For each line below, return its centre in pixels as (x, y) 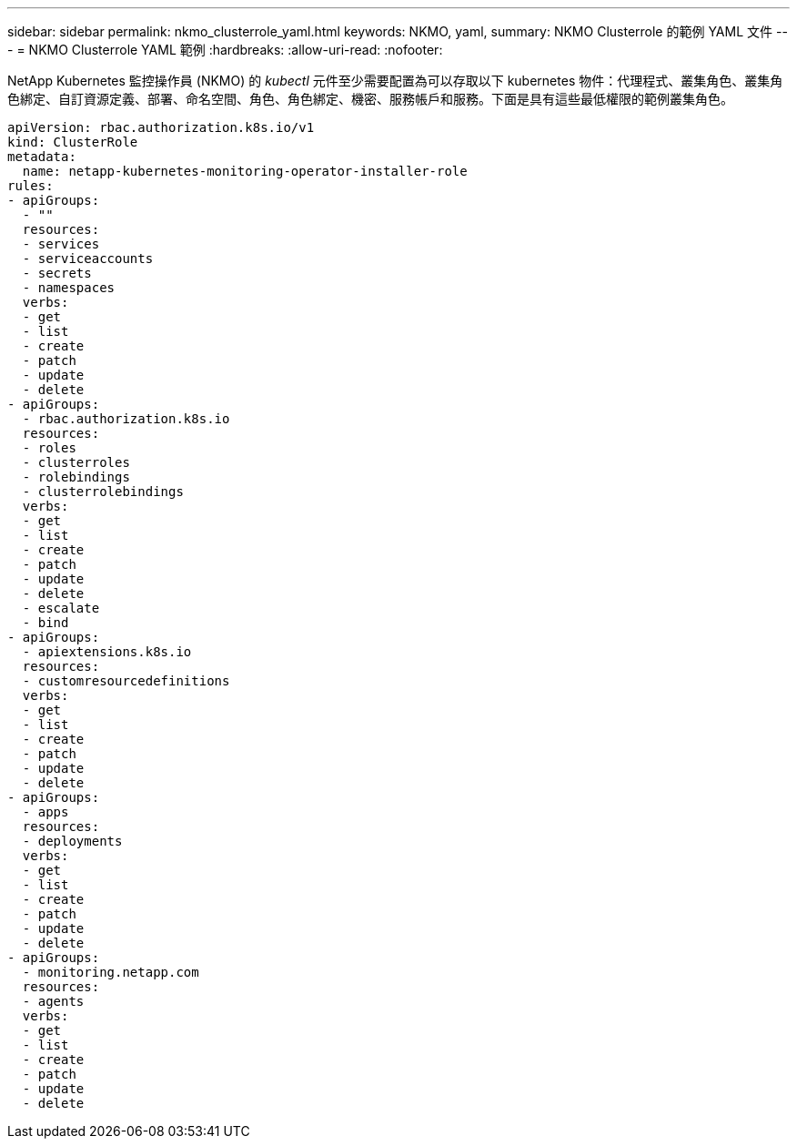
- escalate (61, 608)
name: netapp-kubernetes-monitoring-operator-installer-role (245, 171)
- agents (53, 1001)
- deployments (72, 841)
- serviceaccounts (88, 259)
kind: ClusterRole (73, 142)
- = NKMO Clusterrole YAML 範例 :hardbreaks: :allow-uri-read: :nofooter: (225, 50)
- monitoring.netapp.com (111, 972)
